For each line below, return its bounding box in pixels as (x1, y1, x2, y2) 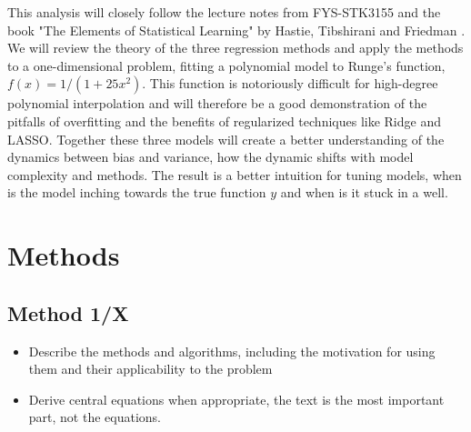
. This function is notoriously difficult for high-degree (142, 74, 438, 93)
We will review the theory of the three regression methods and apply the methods (7, 38, 464, 57)
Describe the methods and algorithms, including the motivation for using (28, 341, 436, 360)
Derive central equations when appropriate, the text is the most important (28, 389, 445, 408)
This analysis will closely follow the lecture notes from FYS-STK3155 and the (7, 3, 441, 21)
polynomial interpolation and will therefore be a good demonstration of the (7, 94, 427, 113)
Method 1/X (7, 298, 129, 327)
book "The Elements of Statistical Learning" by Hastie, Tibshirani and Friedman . (7, 20, 466, 39)
